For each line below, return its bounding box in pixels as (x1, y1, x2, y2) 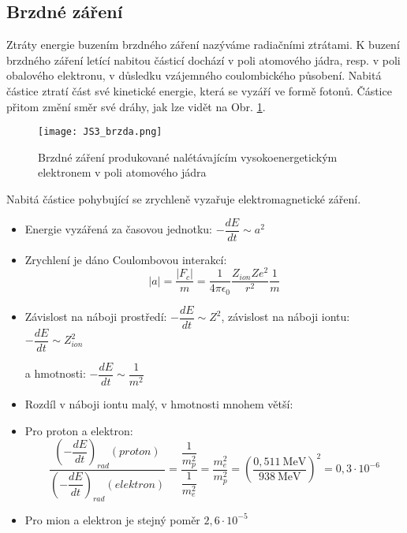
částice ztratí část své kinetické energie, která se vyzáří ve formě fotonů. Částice (6, 82, 392, 99)
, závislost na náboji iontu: (221, 308, 350, 325)
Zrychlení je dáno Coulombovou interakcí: (24, 251, 227, 267)
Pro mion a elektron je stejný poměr (24, 511, 200, 527)
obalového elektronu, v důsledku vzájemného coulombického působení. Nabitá (6, 67, 382, 84)
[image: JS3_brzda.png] (38, 126, 162, 138)
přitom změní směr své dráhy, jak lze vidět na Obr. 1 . (6, 98, 266, 114)
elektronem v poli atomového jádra (38, 164, 207, 181)
